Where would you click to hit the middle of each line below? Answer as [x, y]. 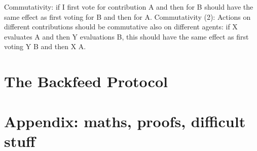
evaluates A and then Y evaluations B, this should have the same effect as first [126, 36]
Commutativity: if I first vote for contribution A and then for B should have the [129, 7]
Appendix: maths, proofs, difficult [125, 121]
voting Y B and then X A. [45, 46]
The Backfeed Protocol [86, 81]
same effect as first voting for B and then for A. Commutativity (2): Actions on [127, 16]
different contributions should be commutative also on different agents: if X [121, 27]
